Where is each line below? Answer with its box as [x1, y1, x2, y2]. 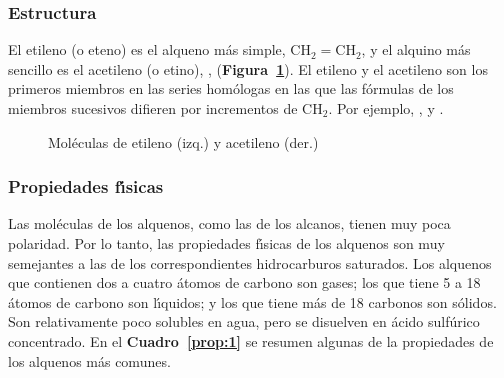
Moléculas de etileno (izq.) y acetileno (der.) [48, 131, 319, 152]
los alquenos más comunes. [8, 350, 171, 371]
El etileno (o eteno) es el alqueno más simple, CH [8, 39, 311, 60]
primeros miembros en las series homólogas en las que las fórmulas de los [8, 78, 454, 99]
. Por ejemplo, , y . [328, 98, 444, 118]
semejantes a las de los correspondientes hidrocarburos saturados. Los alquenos [8, 252, 492, 273]
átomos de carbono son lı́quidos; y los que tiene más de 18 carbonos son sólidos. [8, 291, 497, 312]
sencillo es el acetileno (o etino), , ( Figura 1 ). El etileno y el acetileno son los [8, 58, 488, 79]
